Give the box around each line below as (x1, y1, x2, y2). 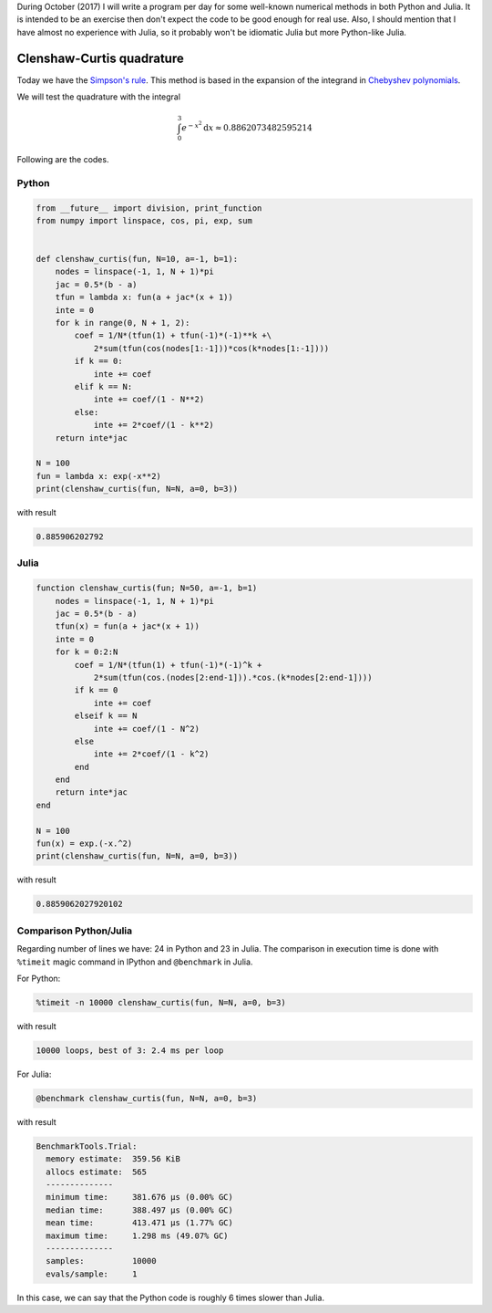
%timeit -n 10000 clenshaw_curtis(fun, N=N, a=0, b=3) (36, 997, 286, 1007)
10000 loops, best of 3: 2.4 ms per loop (36, 1045, 224, 1056)
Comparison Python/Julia (16, 924, 133, 937)
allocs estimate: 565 (46, 1166, 148, 1177)
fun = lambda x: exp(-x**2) (36, 471, 161, 481)
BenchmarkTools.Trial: (36, 1141, 138, 1151)
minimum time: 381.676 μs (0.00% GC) (46, 1192, 234, 1203)
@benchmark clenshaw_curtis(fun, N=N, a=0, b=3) (36, 1093, 258, 1103)
